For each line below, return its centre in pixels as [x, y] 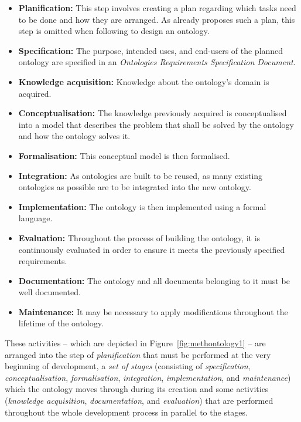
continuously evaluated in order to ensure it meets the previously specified [152, 249]
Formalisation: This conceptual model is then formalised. [124, 155]
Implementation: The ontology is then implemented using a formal [142, 206]
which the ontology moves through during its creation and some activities [137, 389]
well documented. [49, 292]
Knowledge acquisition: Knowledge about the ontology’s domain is [144, 81]
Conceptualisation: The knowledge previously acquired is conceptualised [153, 113]
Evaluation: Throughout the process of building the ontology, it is [139, 237]
